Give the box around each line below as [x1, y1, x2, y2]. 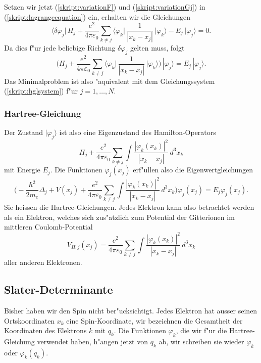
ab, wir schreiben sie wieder [159, 336, 244, 347]
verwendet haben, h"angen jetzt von [37, 336, 148, 347]
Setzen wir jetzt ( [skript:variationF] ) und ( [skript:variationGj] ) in [4, 2, 205, 12]
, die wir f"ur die [176, 325, 227, 336]
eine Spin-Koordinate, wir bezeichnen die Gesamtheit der [66, 315, 243, 326]
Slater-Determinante [4, 282, 113, 297]
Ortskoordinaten [4, 315, 55, 326]
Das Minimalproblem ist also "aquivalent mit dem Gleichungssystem [4, 75, 215, 86]
